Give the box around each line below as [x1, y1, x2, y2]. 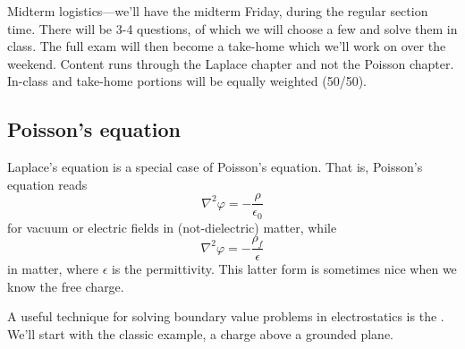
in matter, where [7, 260, 98, 278]
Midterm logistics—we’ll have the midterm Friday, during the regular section [7, 2, 428, 20]
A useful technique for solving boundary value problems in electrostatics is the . [7, 307, 444, 326]
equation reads [7, 174, 88, 193]
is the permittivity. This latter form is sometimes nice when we [111, 260, 457, 278]
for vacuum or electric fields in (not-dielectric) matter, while [7, 217, 337, 236]
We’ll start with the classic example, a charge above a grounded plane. [7, 325, 393, 344]
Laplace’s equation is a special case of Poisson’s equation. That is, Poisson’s [7, 157, 423, 176]
